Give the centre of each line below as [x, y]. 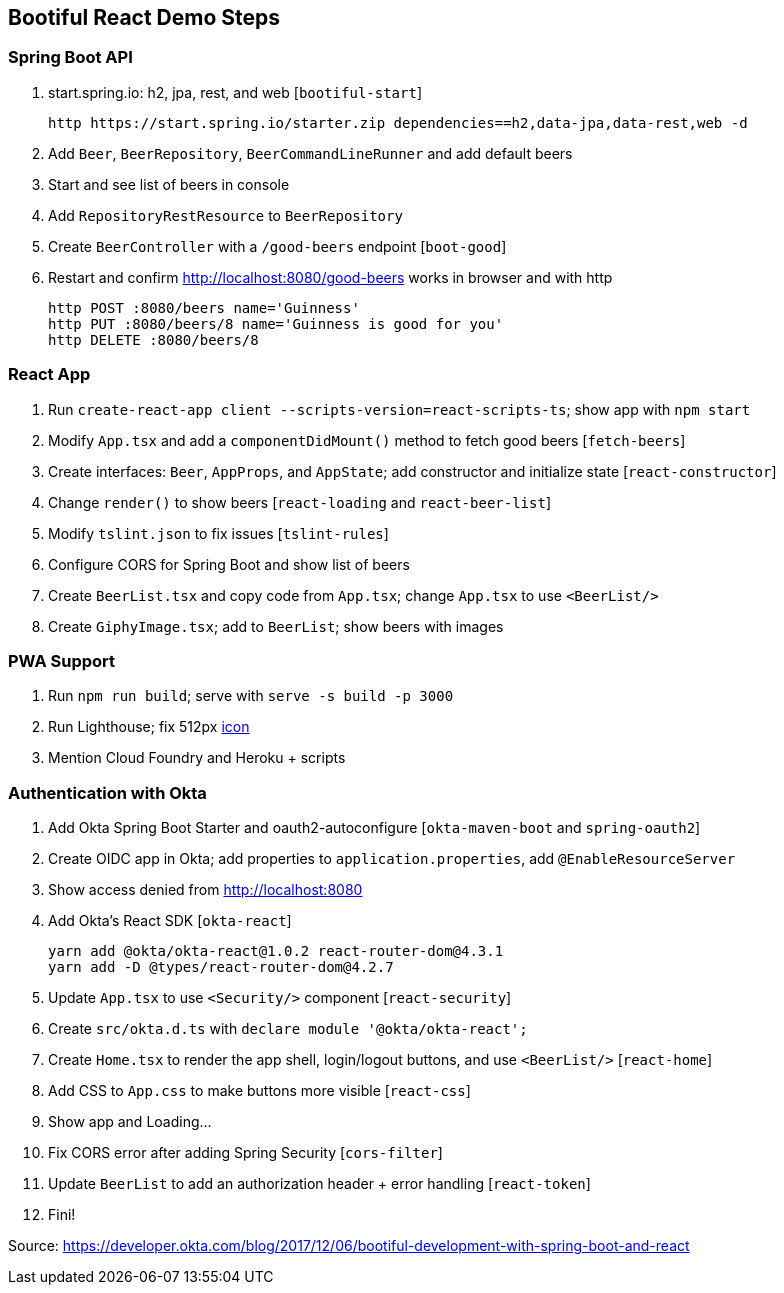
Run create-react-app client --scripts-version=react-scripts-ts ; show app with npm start [399, 409]
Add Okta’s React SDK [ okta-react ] [170, 921]
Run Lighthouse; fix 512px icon [149, 727]
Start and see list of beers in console [169, 184]
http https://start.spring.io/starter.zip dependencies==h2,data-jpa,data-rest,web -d [398, 122]
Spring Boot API [70, 57]
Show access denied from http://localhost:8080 [205, 890]
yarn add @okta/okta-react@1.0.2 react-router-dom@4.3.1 [276, 951]
